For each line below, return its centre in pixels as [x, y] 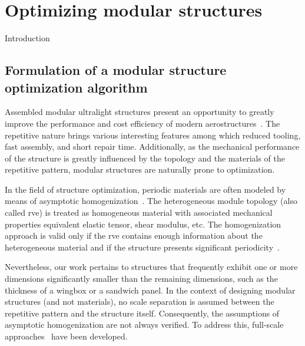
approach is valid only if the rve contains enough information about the [134, 235]
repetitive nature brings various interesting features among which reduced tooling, [153, 135]
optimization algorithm [76, 87]
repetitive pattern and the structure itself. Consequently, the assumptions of [142, 313]
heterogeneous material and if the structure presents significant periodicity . [142, 247]
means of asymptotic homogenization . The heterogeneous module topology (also [151, 201]
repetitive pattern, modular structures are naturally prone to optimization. [140, 169]
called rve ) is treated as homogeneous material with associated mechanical [139, 212]
